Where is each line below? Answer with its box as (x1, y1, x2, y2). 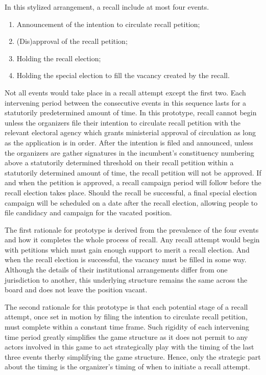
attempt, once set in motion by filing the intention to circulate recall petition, (5, 311, 248, 322)
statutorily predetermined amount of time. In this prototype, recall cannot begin (5, 107, 257, 118)
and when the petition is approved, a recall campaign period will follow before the (5, 177, 261, 188)
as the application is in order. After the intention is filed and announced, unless (5, 137, 253, 147)
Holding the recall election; (16, 53, 101, 63)
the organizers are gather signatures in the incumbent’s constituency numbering (5, 147, 254, 158)
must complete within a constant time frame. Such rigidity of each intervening (5, 321, 249, 332)
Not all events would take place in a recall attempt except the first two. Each (5, 87, 246, 97)
